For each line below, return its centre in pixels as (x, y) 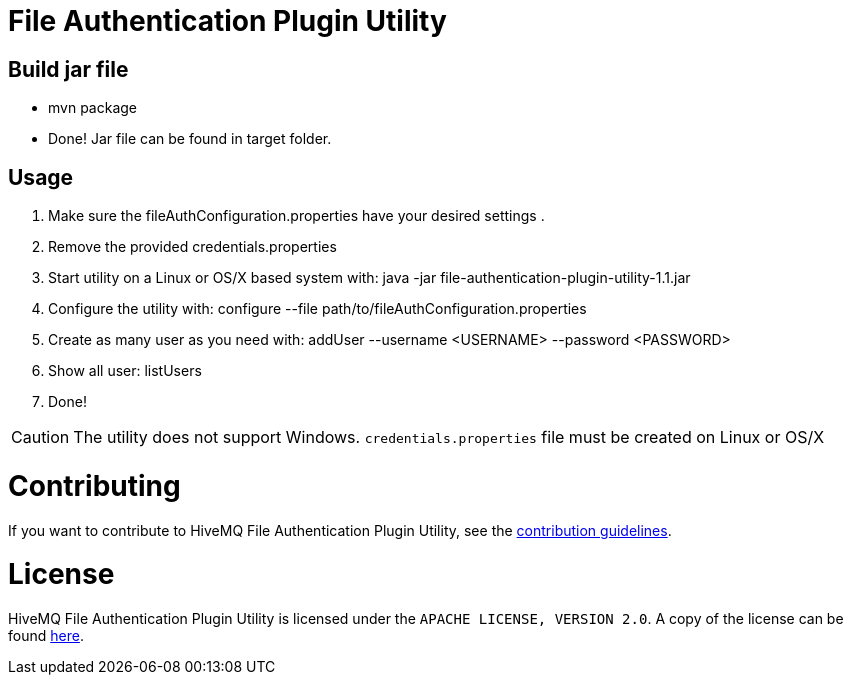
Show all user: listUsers (125, 371)
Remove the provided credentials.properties (192, 247)
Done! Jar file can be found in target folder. (190, 139)
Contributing (94, 485)
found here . (46, 636)
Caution (40, 437)
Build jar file (68, 69)
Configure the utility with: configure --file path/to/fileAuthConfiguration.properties (317, 309)
